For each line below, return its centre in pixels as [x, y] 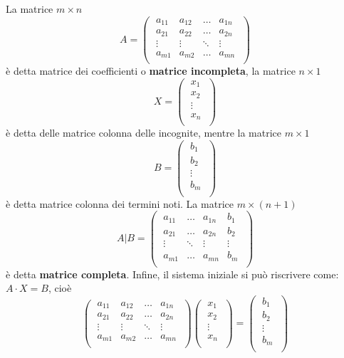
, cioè [60, 288]
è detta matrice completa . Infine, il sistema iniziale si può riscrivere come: [172, 274]
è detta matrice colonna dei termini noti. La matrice [120, 203]
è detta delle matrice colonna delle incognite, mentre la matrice [144, 133]
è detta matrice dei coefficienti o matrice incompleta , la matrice [151, 71]
